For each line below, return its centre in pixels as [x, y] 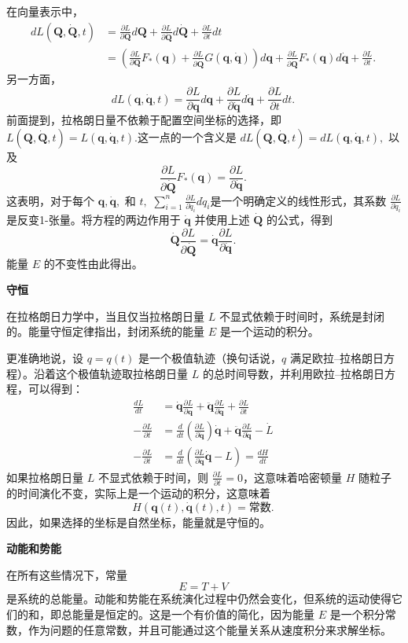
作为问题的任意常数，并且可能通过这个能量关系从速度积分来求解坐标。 [210, 629]
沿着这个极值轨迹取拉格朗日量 [110, 373]
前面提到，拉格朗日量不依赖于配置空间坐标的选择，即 [144, 120]
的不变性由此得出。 [93, 263]
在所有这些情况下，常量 [67, 574]
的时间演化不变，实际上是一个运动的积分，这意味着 [138, 493]
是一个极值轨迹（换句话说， [210, 358]
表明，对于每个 [55, 200]
